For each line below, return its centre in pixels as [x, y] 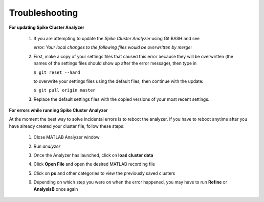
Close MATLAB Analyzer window [66, 137]
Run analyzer [47, 146]
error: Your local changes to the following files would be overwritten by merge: [113, 47]
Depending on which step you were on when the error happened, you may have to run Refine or [130, 182]
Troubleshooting [44, 13]
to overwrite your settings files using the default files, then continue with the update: [119, 81]
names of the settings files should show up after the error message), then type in [115, 63]
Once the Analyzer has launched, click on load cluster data [93, 155]
